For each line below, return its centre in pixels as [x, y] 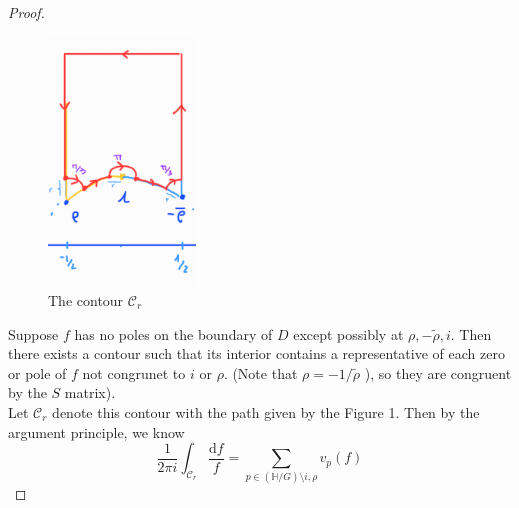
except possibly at [348, 333]
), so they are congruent [438, 372]
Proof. [26, 12]
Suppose [33, 333]
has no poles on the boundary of [173, 333]
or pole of [37, 372]
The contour [86, 299]
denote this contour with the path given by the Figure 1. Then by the [266, 411]
